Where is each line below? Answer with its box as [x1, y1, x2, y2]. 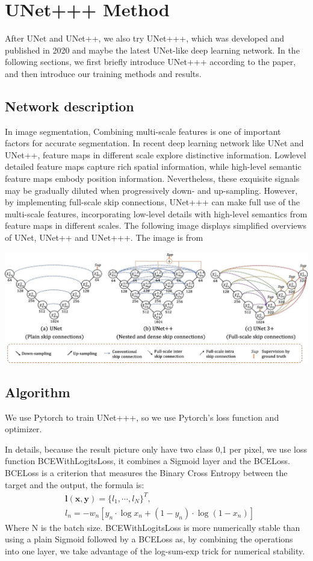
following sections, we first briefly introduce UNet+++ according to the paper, [5, 55, 296, 68]
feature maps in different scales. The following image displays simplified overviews [5, 219, 307, 232]
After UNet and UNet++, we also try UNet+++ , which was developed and [5, 32, 285, 45]
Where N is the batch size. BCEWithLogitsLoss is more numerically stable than [5, 521, 300, 533]
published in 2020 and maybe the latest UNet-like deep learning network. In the [5, 43, 300, 56]
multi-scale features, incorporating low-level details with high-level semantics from [5, 207, 308, 220]
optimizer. [5, 423, 42, 435]
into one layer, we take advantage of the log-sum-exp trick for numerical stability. [5, 545, 305, 557]
